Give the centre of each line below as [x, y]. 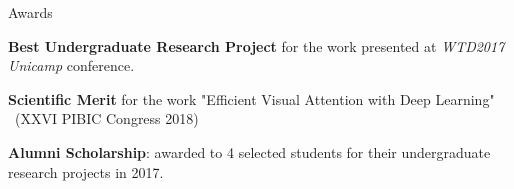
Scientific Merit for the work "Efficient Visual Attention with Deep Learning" [251, 98]
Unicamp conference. [71, 65]
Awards [30, 12]
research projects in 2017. [86, 171]
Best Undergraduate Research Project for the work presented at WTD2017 [256, 45]
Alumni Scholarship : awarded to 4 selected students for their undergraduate [249, 151]
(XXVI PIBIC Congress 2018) [106, 118]
